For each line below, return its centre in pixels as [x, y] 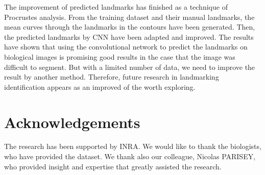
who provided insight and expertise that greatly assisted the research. [113, 166]
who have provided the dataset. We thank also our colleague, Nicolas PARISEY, [130, 156]
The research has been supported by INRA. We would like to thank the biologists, [133, 146]
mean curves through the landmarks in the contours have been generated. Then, [130, 27]
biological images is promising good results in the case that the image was [120, 56]
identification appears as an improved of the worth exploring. [100, 86]
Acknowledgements [72, 122]
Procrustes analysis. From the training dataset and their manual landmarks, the [129, 17]
